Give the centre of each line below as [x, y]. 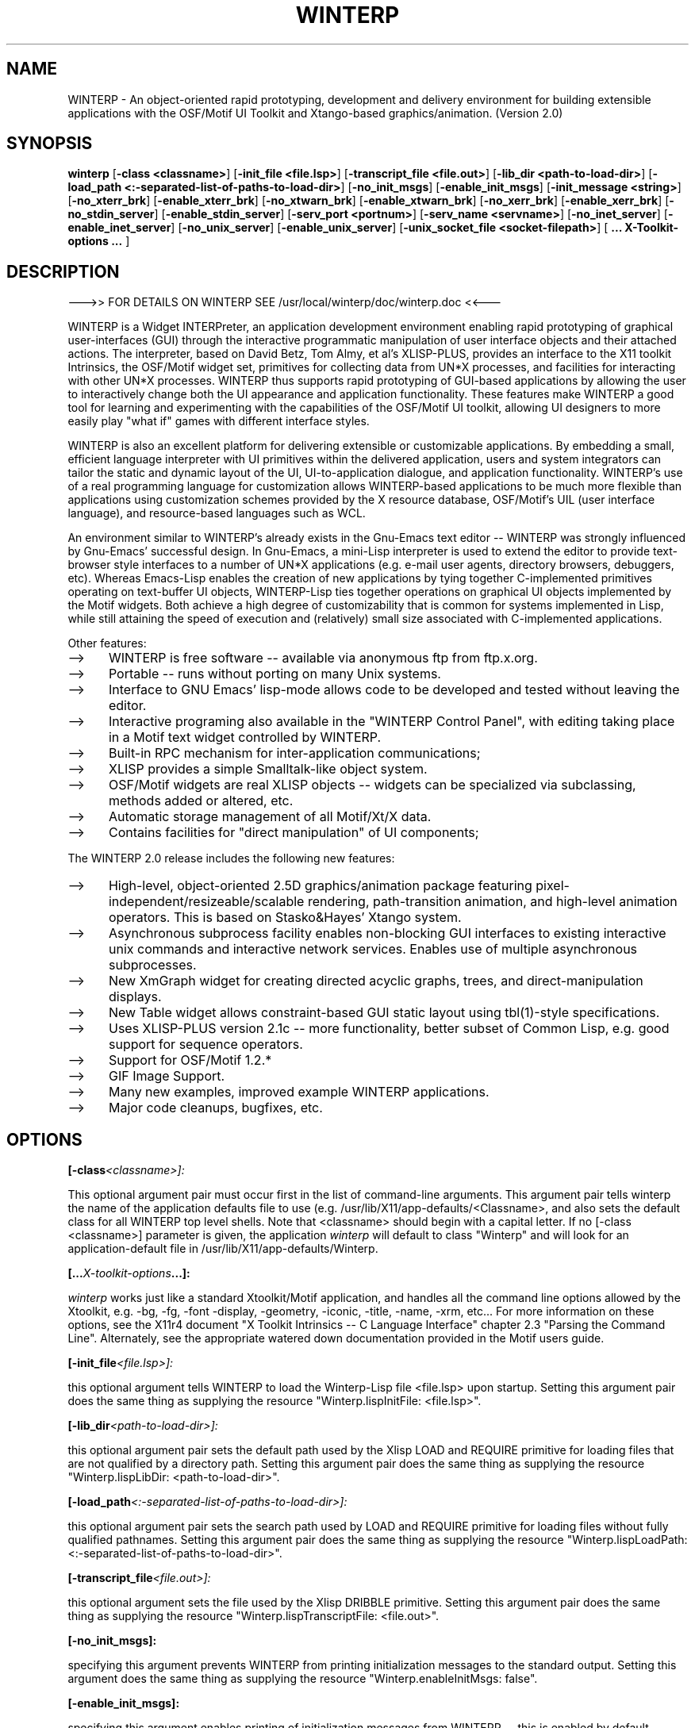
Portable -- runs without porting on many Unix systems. [275, 674]
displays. [135, 997]
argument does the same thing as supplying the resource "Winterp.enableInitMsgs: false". [303, 1679]
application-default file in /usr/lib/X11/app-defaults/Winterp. [223, 1249]
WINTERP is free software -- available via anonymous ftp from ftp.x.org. [323, 658]
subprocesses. [152, 965]
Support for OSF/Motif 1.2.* [190, 1060]
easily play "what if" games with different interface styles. [219, 421]
